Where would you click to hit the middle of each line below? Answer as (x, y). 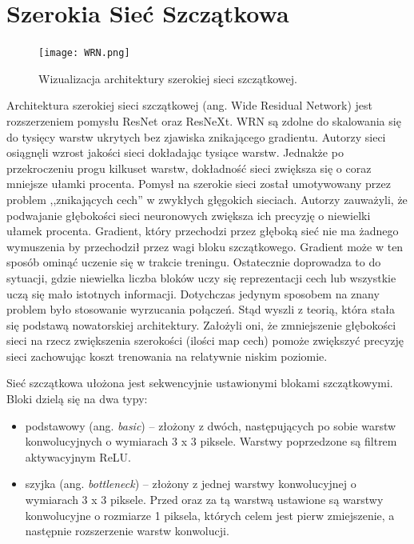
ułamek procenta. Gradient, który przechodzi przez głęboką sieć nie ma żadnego (203, 231)
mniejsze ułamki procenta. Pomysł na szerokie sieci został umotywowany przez (199, 184)
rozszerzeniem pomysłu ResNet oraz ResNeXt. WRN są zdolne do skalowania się (204, 120)
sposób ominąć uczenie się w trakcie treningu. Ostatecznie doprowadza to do (194, 262)
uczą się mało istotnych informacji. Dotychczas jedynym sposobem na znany (193, 293)
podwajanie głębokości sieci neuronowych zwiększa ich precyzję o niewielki (189, 215)
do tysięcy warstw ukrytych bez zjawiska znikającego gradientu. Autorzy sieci (196, 136)
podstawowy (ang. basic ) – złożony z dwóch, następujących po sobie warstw (211, 425)
